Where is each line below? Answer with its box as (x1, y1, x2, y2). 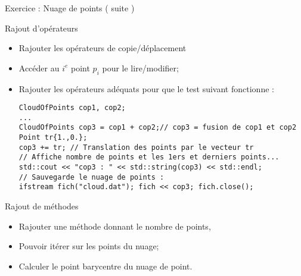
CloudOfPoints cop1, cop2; (18, 103, 126, 112)
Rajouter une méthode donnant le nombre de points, (18, 219, 211, 232)
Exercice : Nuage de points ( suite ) (5, 2, 135, 14)
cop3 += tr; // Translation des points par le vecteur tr (18, 143, 254, 152)
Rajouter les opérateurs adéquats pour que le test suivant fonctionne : (18, 82, 274, 95)
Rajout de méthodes (5, 200, 79, 212)
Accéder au (18, 61, 60, 74)
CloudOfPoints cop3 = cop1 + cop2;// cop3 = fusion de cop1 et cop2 (18, 123, 297, 132)
